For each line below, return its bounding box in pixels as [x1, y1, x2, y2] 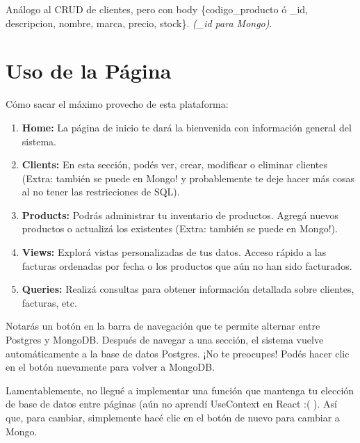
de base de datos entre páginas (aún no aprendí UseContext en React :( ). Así [6, 396, 338, 411]
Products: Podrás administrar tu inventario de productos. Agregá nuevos [22, 207, 338, 222]
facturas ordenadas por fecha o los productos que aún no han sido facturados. [22, 258, 352, 273]
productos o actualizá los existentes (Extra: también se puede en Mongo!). [22, 221, 338, 236]
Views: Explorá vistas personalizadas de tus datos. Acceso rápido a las [22, 245, 327, 259]
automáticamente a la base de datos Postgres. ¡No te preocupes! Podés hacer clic [6, 346, 350, 360]
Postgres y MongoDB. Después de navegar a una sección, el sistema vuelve [6, 332, 324, 347]
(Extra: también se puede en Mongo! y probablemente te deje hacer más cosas [22, 170, 354, 185]
